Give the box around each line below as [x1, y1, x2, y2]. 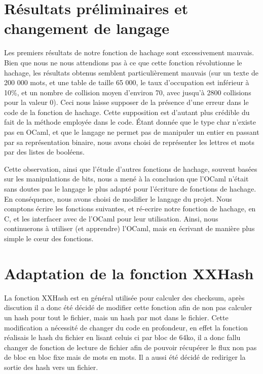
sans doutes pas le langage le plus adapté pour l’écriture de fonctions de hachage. [4, 183, 256, 194]
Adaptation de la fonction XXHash [4, 263, 254, 283]
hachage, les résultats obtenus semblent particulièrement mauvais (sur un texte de [4, 67, 258, 78]
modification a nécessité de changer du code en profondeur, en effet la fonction [4, 322, 248, 332]
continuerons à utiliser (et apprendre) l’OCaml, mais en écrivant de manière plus [4, 223, 255, 234]
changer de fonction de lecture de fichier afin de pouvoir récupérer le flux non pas [4, 342, 257, 352]
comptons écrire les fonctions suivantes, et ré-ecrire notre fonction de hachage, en [4, 203, 256, 214]
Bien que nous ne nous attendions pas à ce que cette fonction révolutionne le [4, 57, 242, 67]
